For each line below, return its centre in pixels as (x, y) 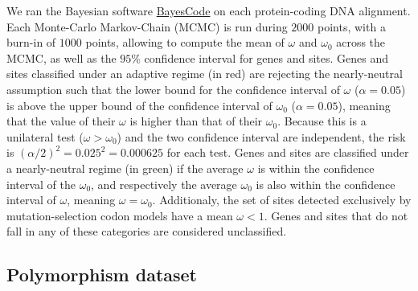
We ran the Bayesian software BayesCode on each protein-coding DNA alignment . (209, 10)
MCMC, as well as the (61, 57)
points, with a (352, 26)
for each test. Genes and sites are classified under (288, 152)
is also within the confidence (326, 184)
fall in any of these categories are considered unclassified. (147, 231)
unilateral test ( (45, 136)
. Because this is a (322, 121)
